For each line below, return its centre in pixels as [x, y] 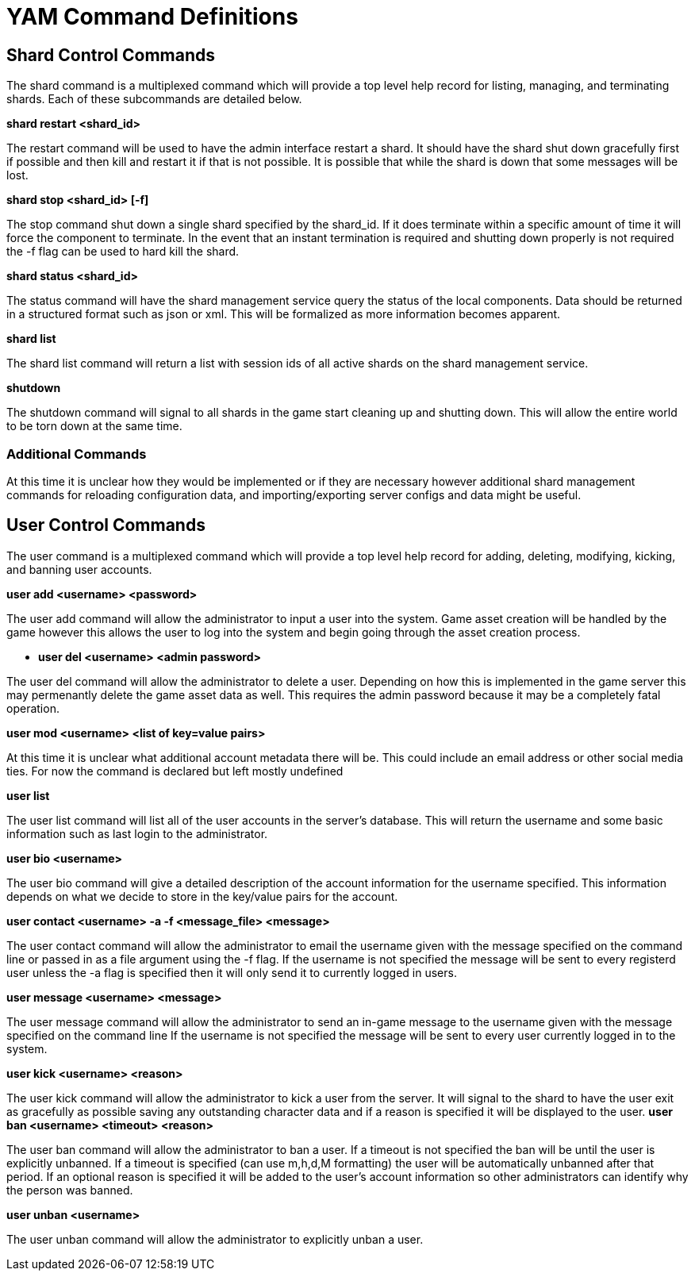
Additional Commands [77, 454]
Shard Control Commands [111, 55]
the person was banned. [70, 1190]
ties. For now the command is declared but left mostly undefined [175, 771]
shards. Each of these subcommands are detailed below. [154, 99]
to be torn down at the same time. [94, 426]
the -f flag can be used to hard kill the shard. [123, 252]
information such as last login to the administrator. [137, 833]
